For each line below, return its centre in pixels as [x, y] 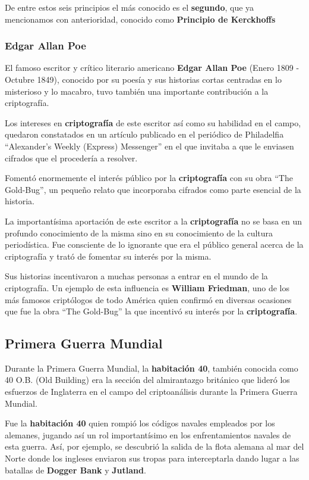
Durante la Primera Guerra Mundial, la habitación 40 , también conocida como [152, 368]
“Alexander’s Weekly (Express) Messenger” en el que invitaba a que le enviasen [149, 146]
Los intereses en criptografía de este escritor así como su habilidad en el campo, [153, 122]
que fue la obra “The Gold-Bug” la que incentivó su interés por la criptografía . [151, 311]
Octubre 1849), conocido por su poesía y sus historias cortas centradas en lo [143, 79]
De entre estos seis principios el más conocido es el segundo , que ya [130, 7]
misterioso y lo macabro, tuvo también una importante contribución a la [137, 91]
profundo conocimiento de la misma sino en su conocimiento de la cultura [139, 233]
